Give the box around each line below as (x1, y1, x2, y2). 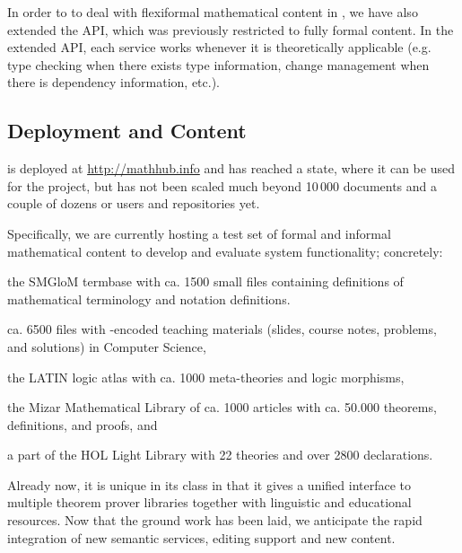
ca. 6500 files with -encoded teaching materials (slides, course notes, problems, (7, 320, 437, 338)
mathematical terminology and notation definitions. (7, 289, 291, 308)
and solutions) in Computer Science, (7, 337, 206, 355)
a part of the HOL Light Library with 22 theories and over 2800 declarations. (7, 445, 433, 464)
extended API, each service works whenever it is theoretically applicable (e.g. (7, 38, 431, 57)
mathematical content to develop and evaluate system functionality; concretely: (7, 241, 443, 260)
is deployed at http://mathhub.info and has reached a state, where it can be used (7, 159, 455, 178)
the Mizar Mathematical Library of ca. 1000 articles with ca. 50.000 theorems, (7, 398, 437, 417)
